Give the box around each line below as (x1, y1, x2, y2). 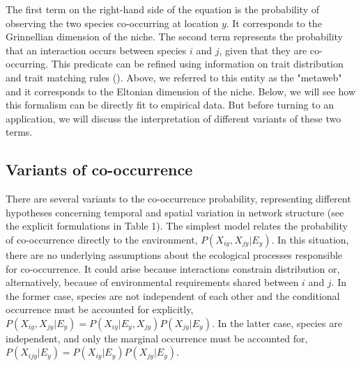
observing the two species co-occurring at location (6, 15, 219, 30)
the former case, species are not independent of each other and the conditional (6, 288, 340, 303)
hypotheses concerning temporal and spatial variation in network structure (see (6, 205, 344, 219)
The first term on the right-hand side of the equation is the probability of (6, 2, 319, 16)
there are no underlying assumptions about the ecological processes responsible (6, 247, 343, 262)
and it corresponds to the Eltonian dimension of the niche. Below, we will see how (6, 83, 356, 98)
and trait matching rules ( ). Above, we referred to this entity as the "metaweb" (6, 70, 342, 84)
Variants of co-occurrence (6, 159, 193, 180)
